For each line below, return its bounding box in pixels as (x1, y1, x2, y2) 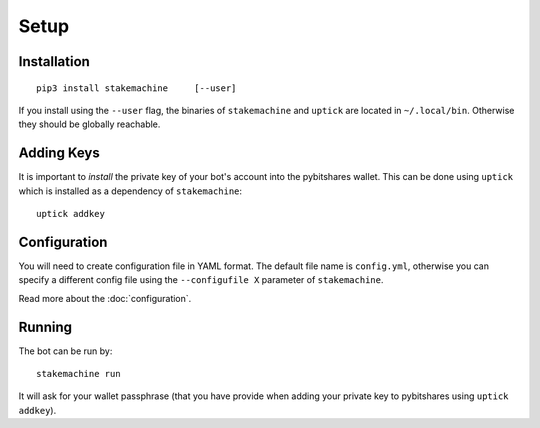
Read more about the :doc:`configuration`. (18, 292, 192, 304)
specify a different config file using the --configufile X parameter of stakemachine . (18, 274, 384, 286)
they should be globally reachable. (18, 118, 161, 130)
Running (18, 318, 73, 335)
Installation (18, 53, 90, 70)
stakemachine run (36, 368, 121, 380)
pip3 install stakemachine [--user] (36, 82, 237, 94)
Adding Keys (18, 145, 100, 162)
